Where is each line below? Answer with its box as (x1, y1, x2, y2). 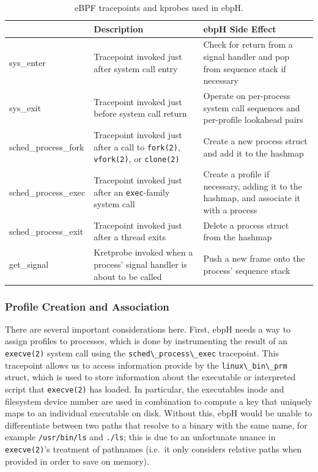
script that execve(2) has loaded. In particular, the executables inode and (5, 382, 284, 395)
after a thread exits (94, 230, 166, 243)
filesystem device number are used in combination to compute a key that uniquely (5, 394, 312, 407)
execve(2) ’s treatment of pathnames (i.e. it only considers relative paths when (5, 443, 302, 455)
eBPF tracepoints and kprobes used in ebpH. (75, 1, 243, 13)
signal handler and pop (203, 50, 290, 63)
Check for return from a (203, 38, 293, 51)
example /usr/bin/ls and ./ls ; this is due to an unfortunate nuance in (5, 430, 276, 443)
